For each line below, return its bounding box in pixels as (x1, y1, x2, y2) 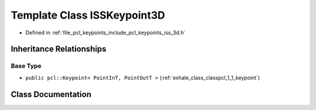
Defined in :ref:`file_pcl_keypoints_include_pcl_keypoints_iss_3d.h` (25, 29, 186, 36)
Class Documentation (11, 89, 92, 99)
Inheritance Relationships (11, 44, 107, 54)
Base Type (11, 62, 42, 70)
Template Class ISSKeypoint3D (11, 9, 166, 22)
